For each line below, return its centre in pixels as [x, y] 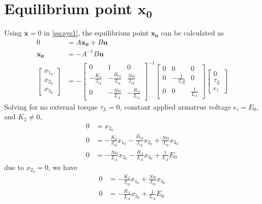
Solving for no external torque [51, 106]
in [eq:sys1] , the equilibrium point [96, 33]
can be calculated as [192, 33]
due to [14, 167]
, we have [63, 167]
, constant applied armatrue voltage [175, 106]
